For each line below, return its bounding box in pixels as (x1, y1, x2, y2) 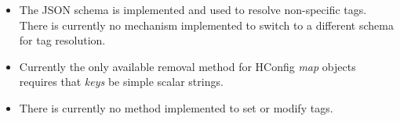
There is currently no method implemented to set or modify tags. (19, 99, 333, 116)
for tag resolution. (19, 32, 106, 48)
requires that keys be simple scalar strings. (19, 73, 224, 90)
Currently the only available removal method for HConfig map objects (19, 58, 356, 74)
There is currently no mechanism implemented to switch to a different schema (19, 16, 394, 33)
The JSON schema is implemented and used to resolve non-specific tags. (19, 2, 367, 17)
